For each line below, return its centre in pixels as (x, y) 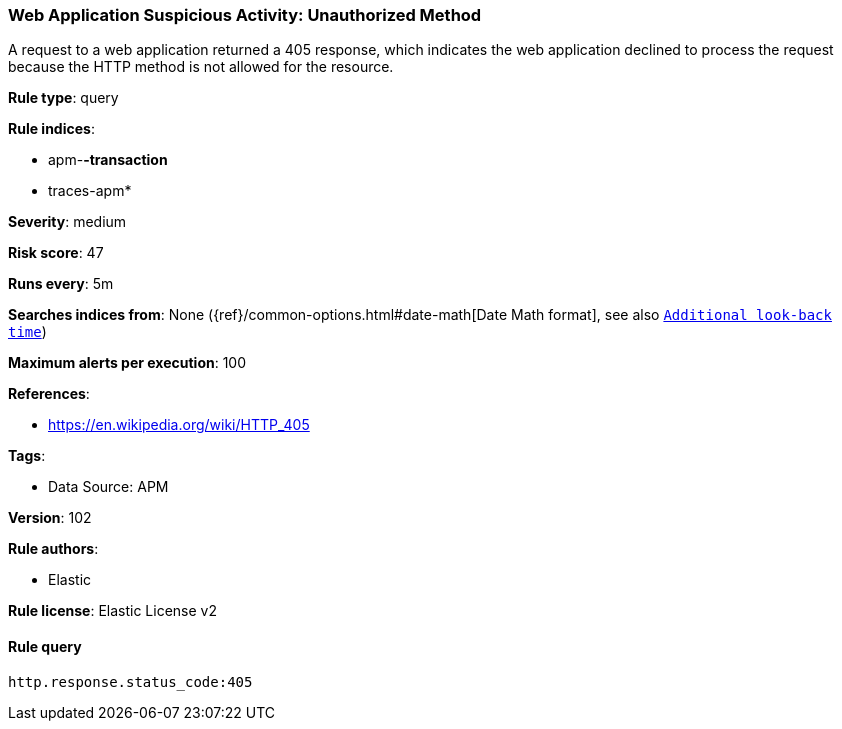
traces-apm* (90, 191)
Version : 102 (50, 518)
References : (49, 394)
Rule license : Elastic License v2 (112, 611)
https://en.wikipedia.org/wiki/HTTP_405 (179, 425)
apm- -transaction (108, 160)
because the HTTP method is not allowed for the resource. (201, 67)
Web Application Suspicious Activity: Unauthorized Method (245, 15)
